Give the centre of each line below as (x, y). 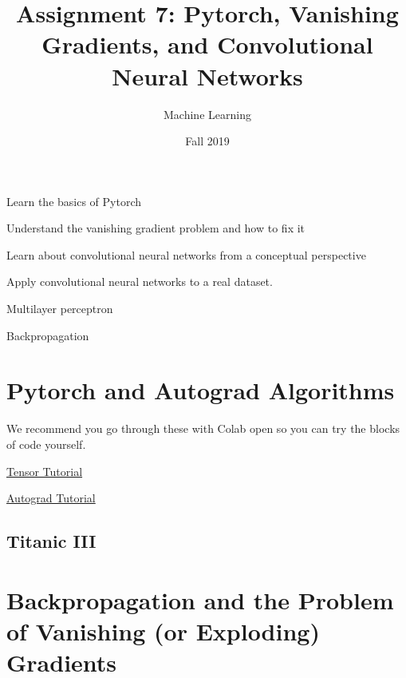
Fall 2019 (207, 141)
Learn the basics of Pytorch (74, 201)
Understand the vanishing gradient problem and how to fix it (156, 228)
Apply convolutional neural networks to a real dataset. (140, 282)
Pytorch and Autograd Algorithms (201, 390)
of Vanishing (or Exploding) (163, 630)
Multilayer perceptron (60, 309)
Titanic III (51, 541)
